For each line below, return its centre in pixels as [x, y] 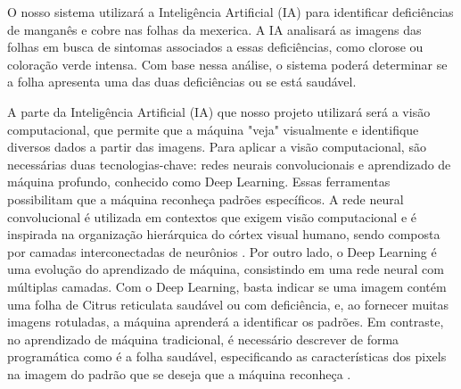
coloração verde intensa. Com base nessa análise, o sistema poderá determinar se [227, 64]
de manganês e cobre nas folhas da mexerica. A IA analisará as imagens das [214, 29]
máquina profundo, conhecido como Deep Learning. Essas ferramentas [199, 182]
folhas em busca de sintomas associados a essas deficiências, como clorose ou [215, 47]
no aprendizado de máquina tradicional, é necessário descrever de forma [203, 339]
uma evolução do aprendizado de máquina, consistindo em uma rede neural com [226, 269]
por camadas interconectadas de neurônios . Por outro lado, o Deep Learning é [222, 251]
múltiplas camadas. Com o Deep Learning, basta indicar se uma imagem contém [227, 286]
